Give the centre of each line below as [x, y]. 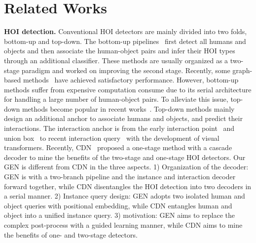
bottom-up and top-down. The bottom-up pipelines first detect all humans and [125, 41]
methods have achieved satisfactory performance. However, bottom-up [131, 80]
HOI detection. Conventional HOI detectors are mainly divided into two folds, [126, 31]
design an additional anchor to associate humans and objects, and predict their [123, 118]
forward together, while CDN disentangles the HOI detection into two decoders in [128, 186]
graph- [242, 70]
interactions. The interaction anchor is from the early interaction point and [119, 128]
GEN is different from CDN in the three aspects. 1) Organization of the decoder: [126, 167]
